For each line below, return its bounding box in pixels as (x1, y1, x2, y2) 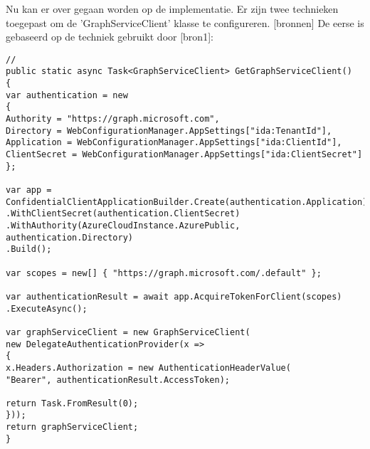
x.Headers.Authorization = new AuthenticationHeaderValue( (6, 362, 291, 373)
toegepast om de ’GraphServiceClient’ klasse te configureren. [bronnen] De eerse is (6, 15, 364, 30)
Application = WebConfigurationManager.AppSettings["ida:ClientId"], (6, 137, 342, 148)
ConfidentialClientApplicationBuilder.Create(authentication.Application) (6, 196, 368, 207)
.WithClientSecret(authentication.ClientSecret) (6, 208, 240, 219)
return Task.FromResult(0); (6, 398, 139, 408)
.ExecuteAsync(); (6, 303, 88, 314)
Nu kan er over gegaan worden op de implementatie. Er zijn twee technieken (6, 1, 339, 16)
